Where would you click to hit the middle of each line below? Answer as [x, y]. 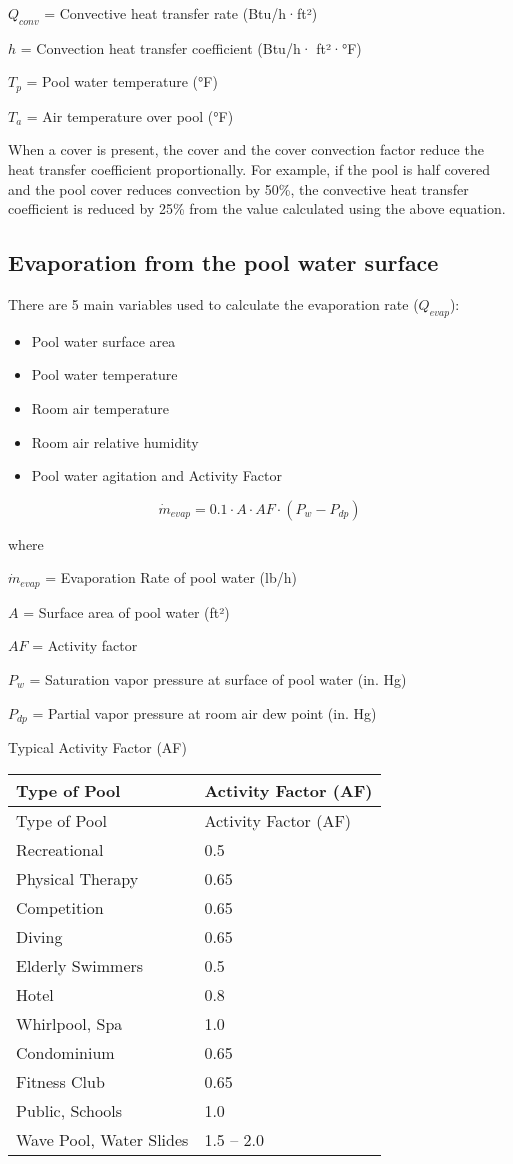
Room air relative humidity [115, 441]
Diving [39, 936]
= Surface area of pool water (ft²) [126, 611]
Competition [60, 907]
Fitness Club [60, 1081]
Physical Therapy [77, 878]
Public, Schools [69, 1110]
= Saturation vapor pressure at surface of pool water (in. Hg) [218, 679]
